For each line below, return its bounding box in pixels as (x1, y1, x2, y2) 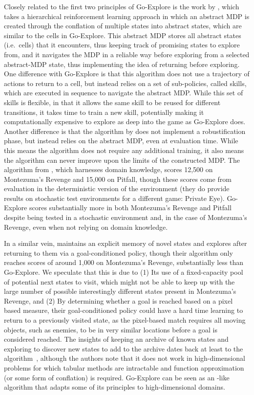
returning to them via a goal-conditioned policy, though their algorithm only (4, 247, 233, 258)
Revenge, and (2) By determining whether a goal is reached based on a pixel (4, 295, 233, 306)
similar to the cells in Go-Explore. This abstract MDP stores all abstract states (4, 30, 241, 40)
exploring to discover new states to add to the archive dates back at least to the (4, 343, 243, 353)
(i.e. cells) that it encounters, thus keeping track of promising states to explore (4, 40, 240, 50)
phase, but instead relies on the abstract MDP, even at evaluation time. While (4, 135, 238, 146)
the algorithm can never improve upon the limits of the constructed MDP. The (4, 154, 240, 165)
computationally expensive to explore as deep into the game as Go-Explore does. (4, 116, 246, 127)
